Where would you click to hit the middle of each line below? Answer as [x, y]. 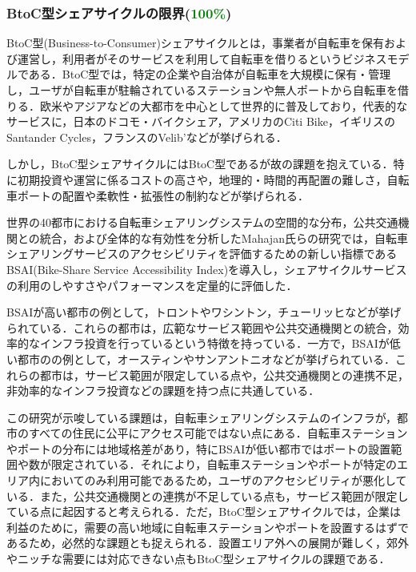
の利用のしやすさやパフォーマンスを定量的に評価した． [152, 285]
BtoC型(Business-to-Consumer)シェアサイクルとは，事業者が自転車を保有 [196, 43]
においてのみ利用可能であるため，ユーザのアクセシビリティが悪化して [223, 480]
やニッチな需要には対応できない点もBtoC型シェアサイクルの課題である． [198, 559]
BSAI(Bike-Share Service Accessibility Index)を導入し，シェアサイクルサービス [207, 269]
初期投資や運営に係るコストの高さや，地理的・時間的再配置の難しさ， [202, 179]
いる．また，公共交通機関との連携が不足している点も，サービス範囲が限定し [208, 495]
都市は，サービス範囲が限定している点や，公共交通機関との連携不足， [224, 375]
